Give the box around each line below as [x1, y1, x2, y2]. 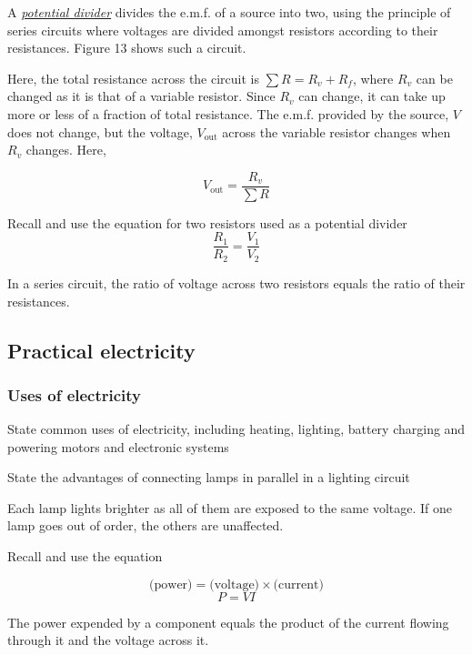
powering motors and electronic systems [7, 437, 229, 456]
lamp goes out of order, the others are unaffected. [7, 516, 284, 535]
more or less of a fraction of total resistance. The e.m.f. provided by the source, [7, 104, 449, 123]
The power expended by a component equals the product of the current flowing [7, 612, 449, 631]
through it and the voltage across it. [7, 630, 209, 650]
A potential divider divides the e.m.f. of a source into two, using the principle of [7, 3, 451, 21]
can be [416, 68, 453, 87]
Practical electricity [7, 336, 196, 364]
